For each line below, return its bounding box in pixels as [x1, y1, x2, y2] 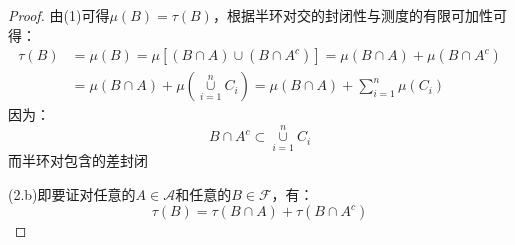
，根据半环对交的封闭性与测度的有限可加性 [212, 5, 493, 25]
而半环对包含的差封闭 [8, 150, 148, 171]
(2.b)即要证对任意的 [8, 183, 136, 204]
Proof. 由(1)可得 [8, 5, 110, 25]
